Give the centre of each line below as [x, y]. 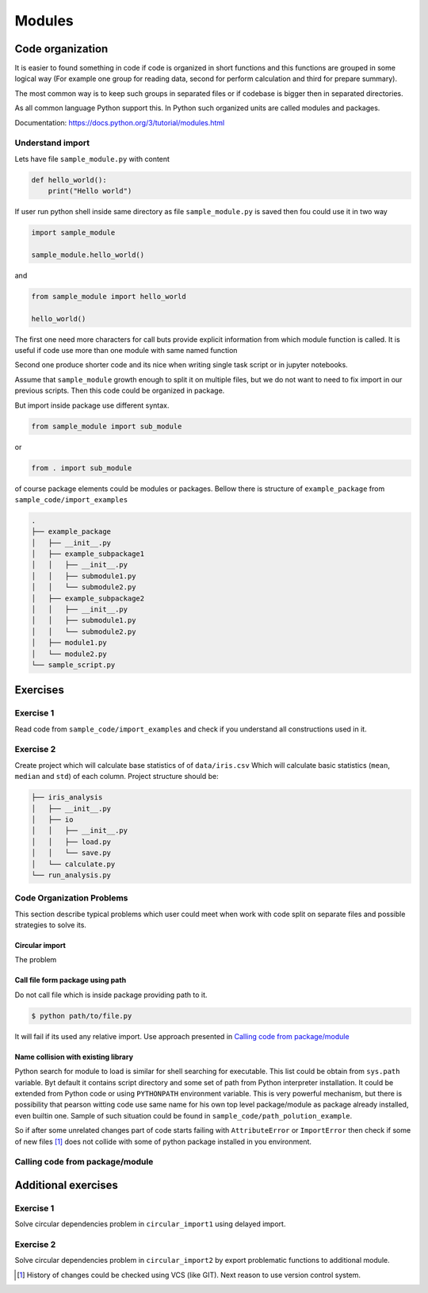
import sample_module [73, 233]
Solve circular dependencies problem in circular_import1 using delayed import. [150, 1224]
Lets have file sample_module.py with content [92, 159]
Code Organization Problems [71, 898]
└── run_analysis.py [71, 875]
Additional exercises [67, 1185]
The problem [36, 960]
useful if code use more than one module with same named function [126, 351]
